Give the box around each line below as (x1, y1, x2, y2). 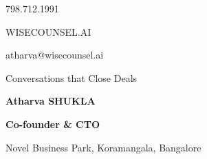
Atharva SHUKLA (6, 94, 96, 108)
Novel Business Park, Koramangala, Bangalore (6, 140, 201, 154)
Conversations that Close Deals (6, 70, 138, 85)
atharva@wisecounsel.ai (6, 47, 104, 62)
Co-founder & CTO (6, 116, 100, 131)
